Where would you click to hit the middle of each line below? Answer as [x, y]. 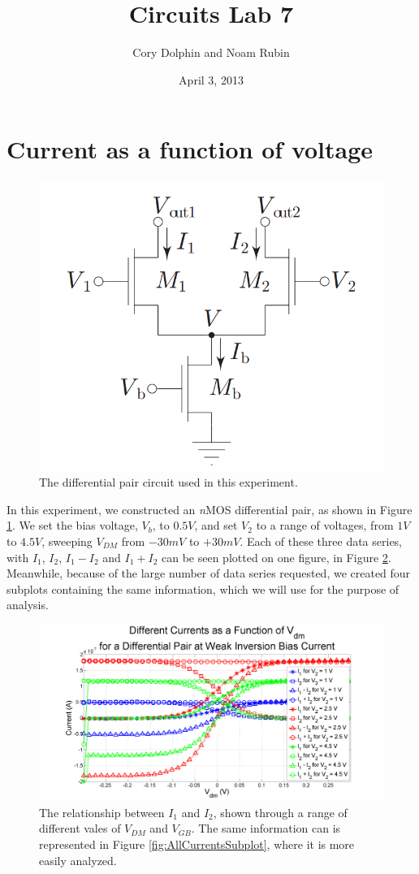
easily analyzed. [78, 860]
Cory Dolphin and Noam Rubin [211, 52]
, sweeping [67, 541]
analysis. [28, 605]
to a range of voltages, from [325, 525]
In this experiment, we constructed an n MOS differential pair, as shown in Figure [209, 509]
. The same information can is [266, 828]
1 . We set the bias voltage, [72, 525]
